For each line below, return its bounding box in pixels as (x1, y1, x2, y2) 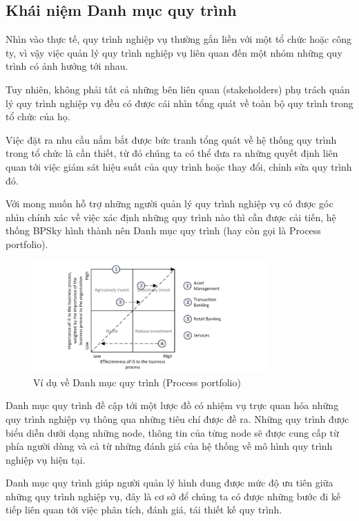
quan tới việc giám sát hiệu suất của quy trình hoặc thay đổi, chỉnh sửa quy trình (6, 159, 352, 173)
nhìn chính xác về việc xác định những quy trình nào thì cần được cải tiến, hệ (6, 209, 336, 224)
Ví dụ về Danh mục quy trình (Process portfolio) (33, 375, 241, 389)
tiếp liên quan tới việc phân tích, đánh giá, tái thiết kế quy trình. (6, 502, 282, 517)
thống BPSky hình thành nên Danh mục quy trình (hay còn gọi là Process (6, 223, 321, 238)
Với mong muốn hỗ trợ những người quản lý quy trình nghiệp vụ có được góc (6, 196, 333, 211)
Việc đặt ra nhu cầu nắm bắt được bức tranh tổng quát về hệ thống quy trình (6, 132, 337, 146)
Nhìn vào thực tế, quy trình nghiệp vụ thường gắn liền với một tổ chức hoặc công (6, 32, 351, 46)
